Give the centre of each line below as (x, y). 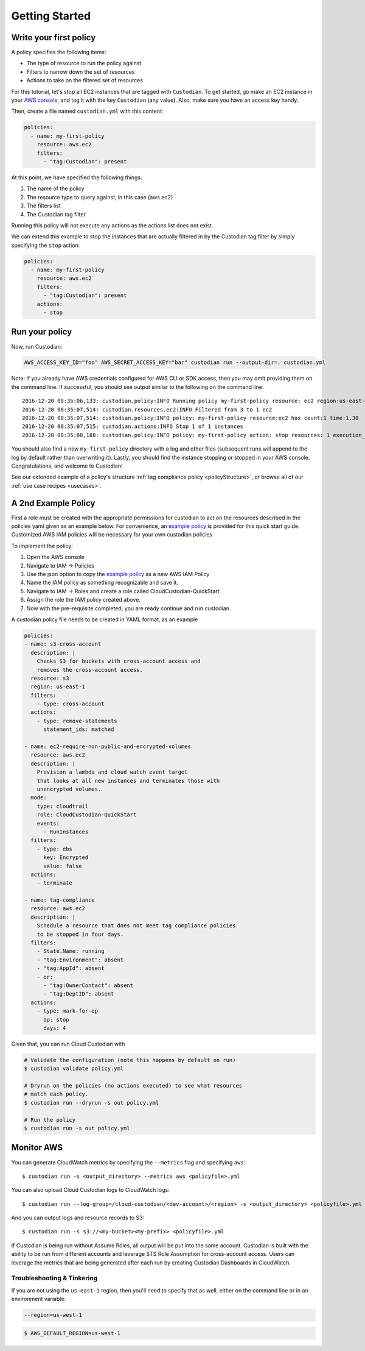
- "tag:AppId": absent (71, 968)
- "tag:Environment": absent (80, 960)
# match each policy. (56, 1094)
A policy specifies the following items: (59, 52)
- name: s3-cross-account (63, 644)
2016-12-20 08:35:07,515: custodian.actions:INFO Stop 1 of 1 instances (133, 426)
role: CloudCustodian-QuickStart (87, 815)
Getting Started (51, 16)
